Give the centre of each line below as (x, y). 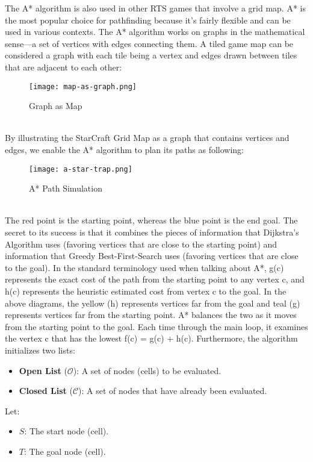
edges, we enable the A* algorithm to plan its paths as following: (124, 149)
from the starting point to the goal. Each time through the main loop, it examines (156, 326)
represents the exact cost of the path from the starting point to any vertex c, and (155, 279)
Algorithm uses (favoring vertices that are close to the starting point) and (141, 244)
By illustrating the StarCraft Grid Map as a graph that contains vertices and (147, 138)
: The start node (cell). (67, 431)
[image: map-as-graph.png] (83, 86)
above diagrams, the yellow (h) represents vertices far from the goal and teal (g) (153, 303)
